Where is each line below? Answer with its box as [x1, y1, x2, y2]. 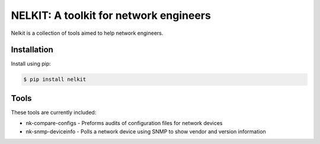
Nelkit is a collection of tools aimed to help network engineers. [11, 30, 164, 37]
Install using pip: [11, 60, 52, 67]
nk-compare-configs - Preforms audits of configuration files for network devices [25, 120, 223, 127]
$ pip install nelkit [23, 76, 87, 83]
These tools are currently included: [11, 109, 97, 116]
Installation [11, 45, 53, 55]
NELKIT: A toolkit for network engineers [11, 9, 212, 22]
